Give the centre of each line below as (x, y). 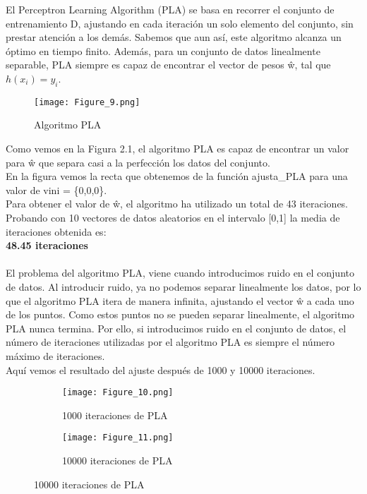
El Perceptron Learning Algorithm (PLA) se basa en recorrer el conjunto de (170, 9)
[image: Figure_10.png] (118, 393)
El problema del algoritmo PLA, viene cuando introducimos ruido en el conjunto (180, 273)
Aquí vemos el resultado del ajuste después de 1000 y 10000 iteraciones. (161, 369)
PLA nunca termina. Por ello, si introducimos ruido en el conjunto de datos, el (176, 328)
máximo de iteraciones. (55, 355)
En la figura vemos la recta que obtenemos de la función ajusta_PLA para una (177, 176)
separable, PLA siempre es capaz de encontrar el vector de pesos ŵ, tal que (168, 65)
